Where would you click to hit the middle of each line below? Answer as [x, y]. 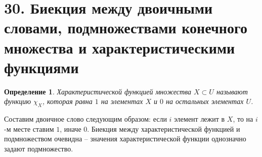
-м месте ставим [29, 128]
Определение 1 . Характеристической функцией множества [98, 91]
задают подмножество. [39, 148]
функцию [18, 101]
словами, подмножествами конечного [126, 28]
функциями [41, 67]
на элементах [122, 101]
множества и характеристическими [120, 47]
